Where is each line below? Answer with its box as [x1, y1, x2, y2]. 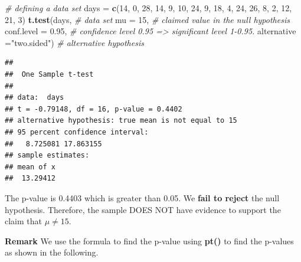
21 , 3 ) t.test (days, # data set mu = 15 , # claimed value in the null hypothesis [5, 13, 290, 25]
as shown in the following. [5, 246, 99, 258]
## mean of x [5, 162, 55, 171]
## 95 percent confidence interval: [5, 127, 149, 136]
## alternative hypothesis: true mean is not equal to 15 [5, 116, 237, 125]
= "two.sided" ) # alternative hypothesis [5, 36, 144, 48]
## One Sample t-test [5, 70, 94, 78]
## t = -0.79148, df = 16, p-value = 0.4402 [5, 104, 182, 113]
